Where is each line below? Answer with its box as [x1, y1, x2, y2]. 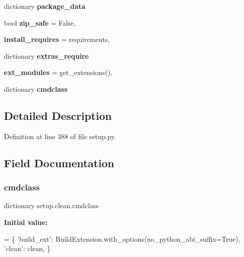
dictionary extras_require [4, 50, 89, 61]
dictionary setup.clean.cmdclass [4, 200, 99, 211]
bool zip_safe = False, [4, 17, 76, 28]
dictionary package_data [4, 1, 85, 11]
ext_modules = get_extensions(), [4, 67, 113, 77]
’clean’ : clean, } [4, 243, 51, 254]
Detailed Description [4, 108, 112, 123]
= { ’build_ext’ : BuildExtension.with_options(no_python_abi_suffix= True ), [4, 233, 241, 244]
